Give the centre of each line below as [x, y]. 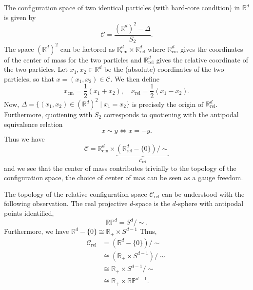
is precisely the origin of [168, 104]
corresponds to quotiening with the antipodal [171, 114]
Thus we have [24, 139]
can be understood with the [203, 194]
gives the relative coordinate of [202, 59]
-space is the [152, 203]
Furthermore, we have [37, 231]
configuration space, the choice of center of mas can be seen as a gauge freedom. [124, 177]
